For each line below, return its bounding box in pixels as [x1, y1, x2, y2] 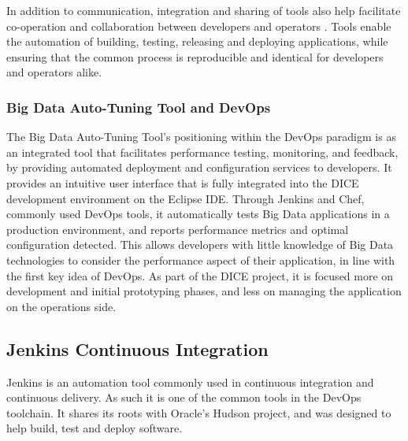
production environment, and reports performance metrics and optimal [6, 220, 349, 237]
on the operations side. [6, 298, 117, 314]
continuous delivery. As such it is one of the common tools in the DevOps [6, 389, 362, 406]
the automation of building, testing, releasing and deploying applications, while [6, 33, 388, 50]
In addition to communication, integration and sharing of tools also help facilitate [6, 2, 401, 18]
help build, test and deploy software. [6, 420, 183, 436]
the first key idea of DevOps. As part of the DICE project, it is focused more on [6, 267, 394, 283]
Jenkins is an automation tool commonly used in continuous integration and [6, 373, 374, 390]
